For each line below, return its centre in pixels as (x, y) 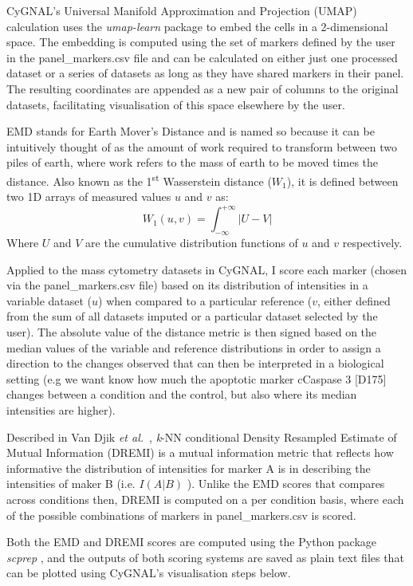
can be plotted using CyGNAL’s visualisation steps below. (149, 573)
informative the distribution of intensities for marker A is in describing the (189, 468)
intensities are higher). (61, 410)
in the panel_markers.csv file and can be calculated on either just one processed (202, 57)
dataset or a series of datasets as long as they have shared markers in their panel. (205, 73)
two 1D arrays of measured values (89, 197)
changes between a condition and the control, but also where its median (182, 394)
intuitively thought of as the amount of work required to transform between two (202, 146)
